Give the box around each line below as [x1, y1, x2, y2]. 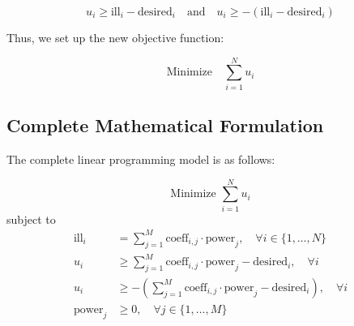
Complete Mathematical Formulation [6, 113, 324, 138]
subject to [6, 210, 56, 227]
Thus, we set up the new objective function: [6, 29, 224, 45]
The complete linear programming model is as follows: [6, 150, 275, 167]
